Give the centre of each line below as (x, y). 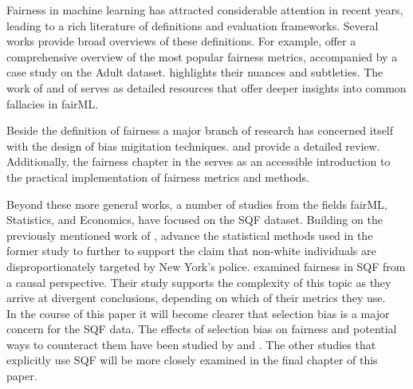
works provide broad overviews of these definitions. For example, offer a (181, 41)
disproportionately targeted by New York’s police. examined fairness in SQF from (206, 266)
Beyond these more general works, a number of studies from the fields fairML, (197, 204)
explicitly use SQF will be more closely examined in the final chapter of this (192, 360)
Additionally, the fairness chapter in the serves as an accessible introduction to (199, 161)
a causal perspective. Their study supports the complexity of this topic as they (199, 282)
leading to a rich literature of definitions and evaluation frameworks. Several (193, 25)
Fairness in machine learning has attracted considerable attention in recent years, (205, 10)
